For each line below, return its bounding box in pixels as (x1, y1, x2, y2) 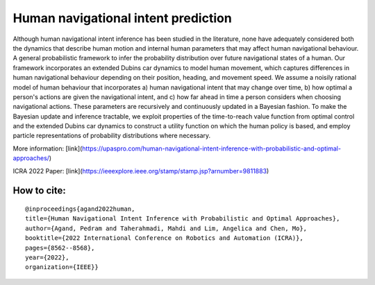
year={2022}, (25, 253, 69, 261)
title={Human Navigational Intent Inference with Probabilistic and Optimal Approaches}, (25, 215, 340, 223)
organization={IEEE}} (25, 264, 99, 271)
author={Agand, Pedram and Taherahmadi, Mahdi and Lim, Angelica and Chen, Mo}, (25, 224, 308, 232)
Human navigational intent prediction (12, 10, 232, 26)
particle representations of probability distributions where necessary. (12, 132, 211, 140)
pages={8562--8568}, (25, 243, 95, 252)
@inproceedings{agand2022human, (25, 205, 135, 213)
